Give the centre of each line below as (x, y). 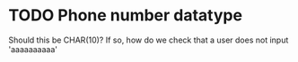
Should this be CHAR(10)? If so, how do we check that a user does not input (149, 40)
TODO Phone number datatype (126, 15)
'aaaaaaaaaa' (33, 49)
